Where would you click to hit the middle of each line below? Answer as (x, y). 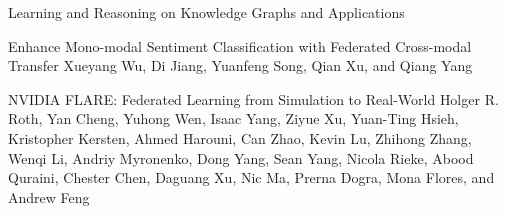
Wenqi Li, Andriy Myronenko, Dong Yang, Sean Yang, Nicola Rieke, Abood (241, 157)
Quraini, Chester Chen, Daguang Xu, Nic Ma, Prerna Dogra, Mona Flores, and (251, 177)
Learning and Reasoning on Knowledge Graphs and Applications (206, 12)
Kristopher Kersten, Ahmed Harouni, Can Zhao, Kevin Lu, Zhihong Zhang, (240, 137)
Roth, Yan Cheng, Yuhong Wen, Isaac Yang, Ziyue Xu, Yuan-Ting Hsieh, (233, 118)
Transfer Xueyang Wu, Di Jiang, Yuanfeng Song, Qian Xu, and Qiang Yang (240, 65)
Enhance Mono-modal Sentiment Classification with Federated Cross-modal (240, 45)
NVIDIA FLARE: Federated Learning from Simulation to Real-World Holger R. (253, 98)
